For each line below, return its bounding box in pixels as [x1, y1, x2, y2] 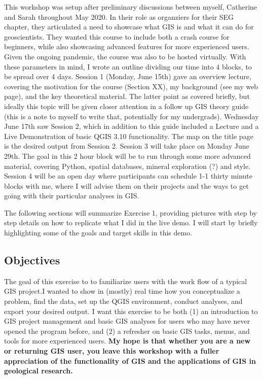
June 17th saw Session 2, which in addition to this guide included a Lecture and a [4, 121, 259, 131]
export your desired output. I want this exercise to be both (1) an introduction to [4, 305, 258, 316]
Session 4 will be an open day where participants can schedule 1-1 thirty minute [4, 170, 253, 181]
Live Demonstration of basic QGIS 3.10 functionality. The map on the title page [4, 130, 253, 141]
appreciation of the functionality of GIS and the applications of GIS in [4, 355, 256, 366]
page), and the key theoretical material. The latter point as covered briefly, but [4, 91, 250, 101]
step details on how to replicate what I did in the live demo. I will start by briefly [4, 217, 258, 228]
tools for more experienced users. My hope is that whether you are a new [4, 335, 251, 346]
